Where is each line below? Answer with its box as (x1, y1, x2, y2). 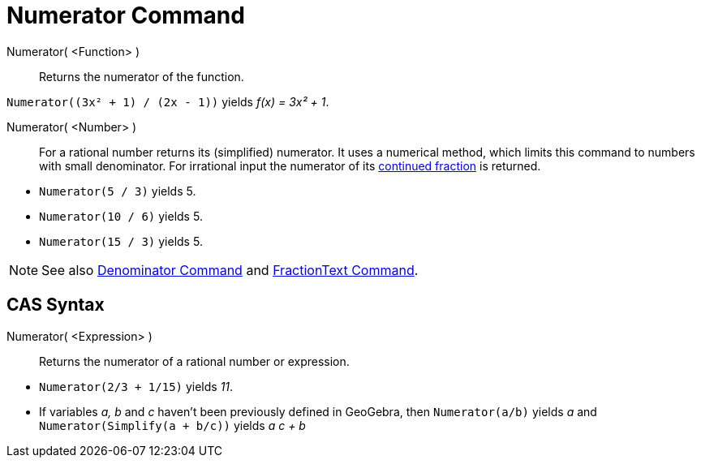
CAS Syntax (6, 294, 105, 316)
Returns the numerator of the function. (39, 69, 244, 84)
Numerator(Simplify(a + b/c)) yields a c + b (39, 418, 306, 432)
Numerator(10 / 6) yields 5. (39, 208, 203, 223)
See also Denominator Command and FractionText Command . (41, 261, 419, 278)
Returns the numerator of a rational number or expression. (39, 354, 350, 368)
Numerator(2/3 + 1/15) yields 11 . (39, 379, 234, 393)
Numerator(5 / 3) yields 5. (39, 183, 196, 198)
